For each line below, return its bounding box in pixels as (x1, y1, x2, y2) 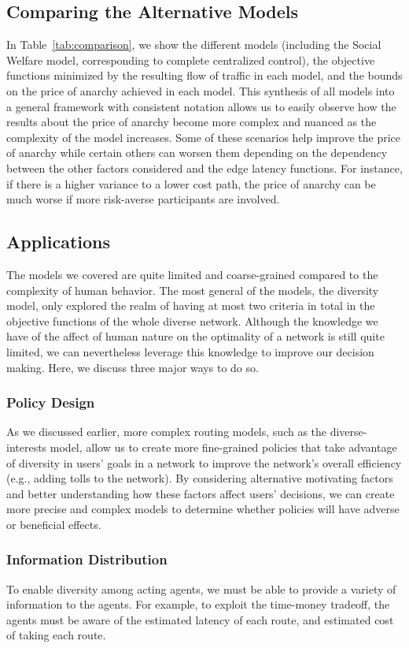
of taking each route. (6, 627, 106, 643)
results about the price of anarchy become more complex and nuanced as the (6, 114, 377, 130)
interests (6, 438, 47, 455)
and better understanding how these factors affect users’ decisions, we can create (6, 485, 395, 501)
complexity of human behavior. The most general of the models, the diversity (6, 281, 379, 298)
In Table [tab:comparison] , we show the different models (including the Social (6, 36, 381, 53)
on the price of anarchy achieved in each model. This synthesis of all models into (6, 82, 395, 99)
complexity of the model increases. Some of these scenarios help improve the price (6, 128, 400, 145)
